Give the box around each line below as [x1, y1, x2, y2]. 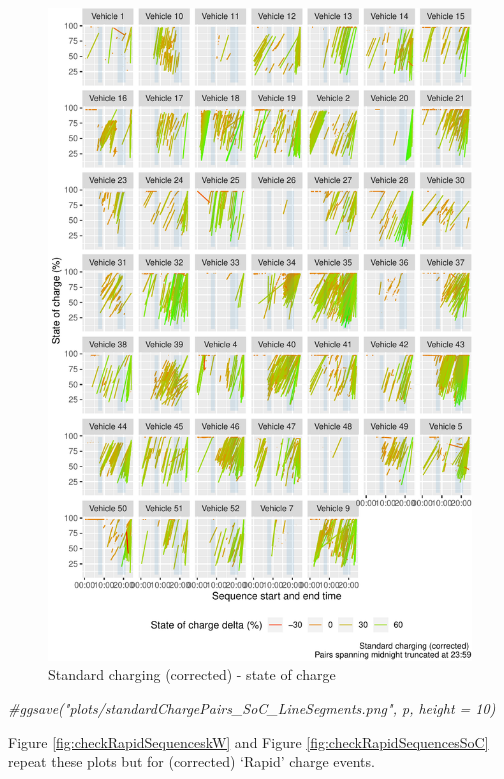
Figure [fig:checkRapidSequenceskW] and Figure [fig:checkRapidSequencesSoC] [8, 731, 489, 752]
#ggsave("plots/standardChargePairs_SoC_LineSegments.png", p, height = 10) [8, 698, 496, 719]
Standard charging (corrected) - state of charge [48, 664, 336, 685]
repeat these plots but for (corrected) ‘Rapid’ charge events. [8, 751, 375, 772]
